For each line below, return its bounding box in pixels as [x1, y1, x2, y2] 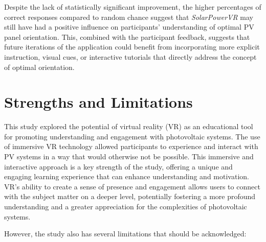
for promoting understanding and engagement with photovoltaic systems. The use [4, 131, 260, 141]
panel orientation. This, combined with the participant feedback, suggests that [4, 31, 250, 42]
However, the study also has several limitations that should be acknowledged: [4, 228, 247, 239]
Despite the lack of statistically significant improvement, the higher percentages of [4, 2, 261, 12]
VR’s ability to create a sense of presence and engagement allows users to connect [4, 181, 260, 191]
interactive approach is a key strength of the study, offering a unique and [4, 161, 233, 172]
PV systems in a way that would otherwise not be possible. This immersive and [4, 151, 254, 162]
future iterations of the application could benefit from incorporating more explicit [4, 41, 260, 52]
